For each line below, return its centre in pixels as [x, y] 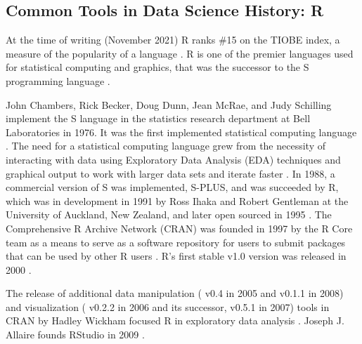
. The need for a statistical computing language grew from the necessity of [166, 146]
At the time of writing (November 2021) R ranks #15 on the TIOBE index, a [173, 40]
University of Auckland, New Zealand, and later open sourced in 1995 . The [169, 214]
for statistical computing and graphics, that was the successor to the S [157, 67]
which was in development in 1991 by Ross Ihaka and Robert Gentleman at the [177, 200]
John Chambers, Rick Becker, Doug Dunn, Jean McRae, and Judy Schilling [169, 104]
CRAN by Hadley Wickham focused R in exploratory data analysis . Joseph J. [175, 320]
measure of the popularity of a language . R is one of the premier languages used [180, 53]
